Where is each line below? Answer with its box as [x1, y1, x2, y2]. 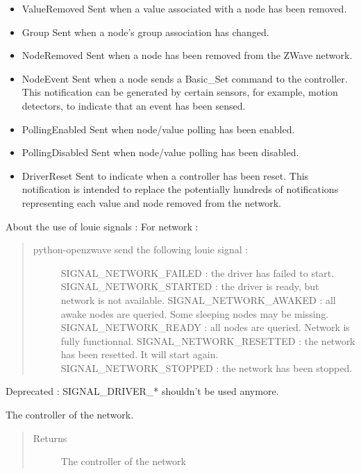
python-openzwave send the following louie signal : [33, 242, 249, 257]
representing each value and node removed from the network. [22, 195, 281, 210]
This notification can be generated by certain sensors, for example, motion [22, 85, 338, 99]
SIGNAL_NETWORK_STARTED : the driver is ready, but [60, 279, 319, 294]
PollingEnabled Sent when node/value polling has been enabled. [22, 121, 295, 136]
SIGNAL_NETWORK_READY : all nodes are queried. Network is [60, 320, 350, 335]
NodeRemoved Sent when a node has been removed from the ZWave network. [22, 48, 353, 62]
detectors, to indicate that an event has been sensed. [22, 98, 246, 112]
